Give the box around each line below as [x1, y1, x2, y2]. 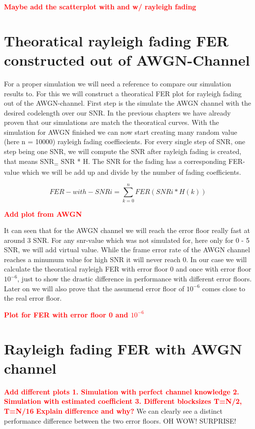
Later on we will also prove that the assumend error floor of [4, 283, 185, 293]
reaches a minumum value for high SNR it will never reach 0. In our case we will [4, 254, 247, 264]
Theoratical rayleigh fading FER [4, 30, 229, 50]
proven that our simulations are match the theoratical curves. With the [4, 117, 219, 127]
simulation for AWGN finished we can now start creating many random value [4, 126, 237, 137]
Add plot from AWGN [4, 208, 82, 219]
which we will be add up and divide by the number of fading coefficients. [22, 166, 241, 177]
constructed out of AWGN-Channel [4, 49, 250, 70]
